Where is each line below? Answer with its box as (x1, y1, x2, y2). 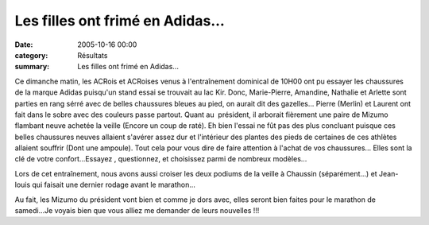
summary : (14, 62, 50, 72)
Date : (14, 40, 33, 49)
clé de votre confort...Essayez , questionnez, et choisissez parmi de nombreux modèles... (14, 154, 307, 164)
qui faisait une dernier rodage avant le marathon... (32, 180, 196, 190)
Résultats (77, 50, 108, 60)
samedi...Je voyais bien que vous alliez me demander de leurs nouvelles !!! (14, 206, 260, 215)
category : (14, 50, 48, 60)
